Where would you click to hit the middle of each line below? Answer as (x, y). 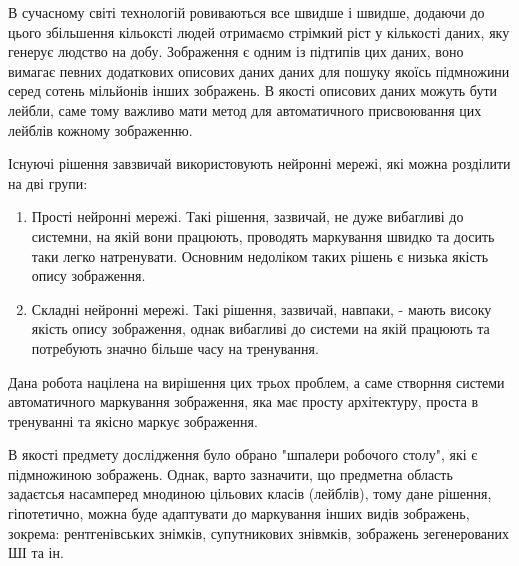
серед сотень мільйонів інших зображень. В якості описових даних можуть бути (253, 90)
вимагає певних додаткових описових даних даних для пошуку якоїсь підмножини (259, 70)
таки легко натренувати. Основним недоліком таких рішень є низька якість (260, 255)
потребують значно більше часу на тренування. (175, 347)
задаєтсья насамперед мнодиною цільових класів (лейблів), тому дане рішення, (250, 493)
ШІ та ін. (36, 552)
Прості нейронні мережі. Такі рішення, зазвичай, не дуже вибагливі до (247, 216)
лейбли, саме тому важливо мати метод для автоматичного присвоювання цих (245, 109)
